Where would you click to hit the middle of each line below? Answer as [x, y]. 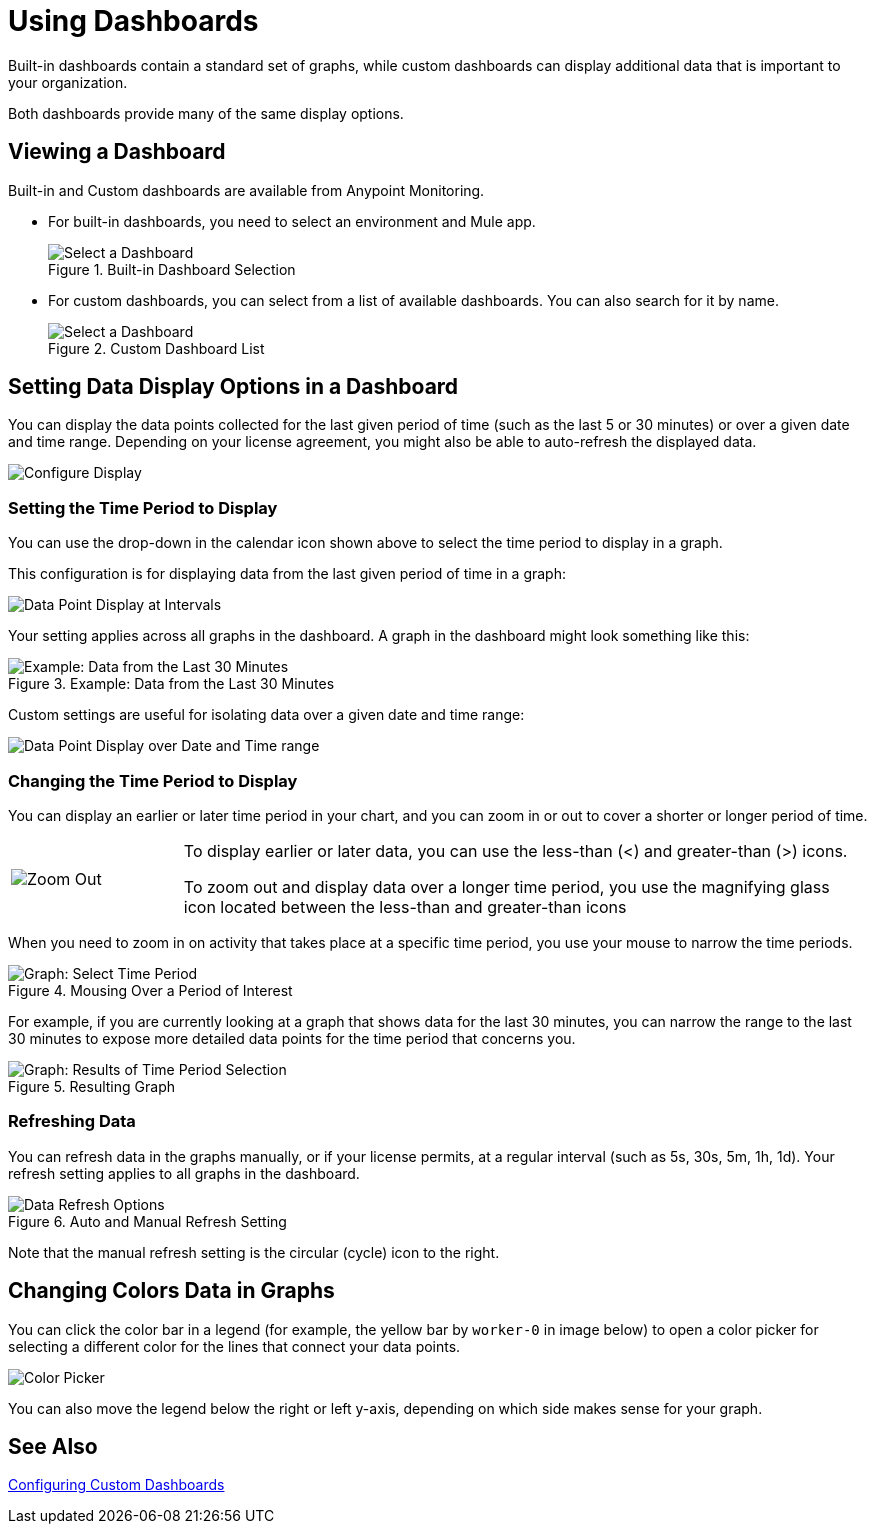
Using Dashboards [133, 21]
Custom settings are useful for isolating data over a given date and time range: [266, 715]
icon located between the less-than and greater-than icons [405, 906]
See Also [53, 1446]
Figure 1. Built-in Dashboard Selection [172, 269]
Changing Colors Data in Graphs [171, 1291]
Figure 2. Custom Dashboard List [156, 348]
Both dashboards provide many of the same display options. [206, 113]
